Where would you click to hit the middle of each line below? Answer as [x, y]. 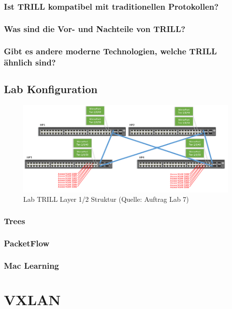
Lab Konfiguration [51, 89]
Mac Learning [32, 265]
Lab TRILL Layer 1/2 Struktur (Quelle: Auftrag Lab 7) [106, 199]
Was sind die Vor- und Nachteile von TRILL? [95, 28]
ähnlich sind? [30, 62]
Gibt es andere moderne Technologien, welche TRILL [110, 51]
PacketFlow [27, 243]
